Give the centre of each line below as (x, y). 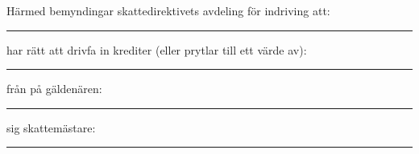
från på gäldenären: (54, 89)
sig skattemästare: (51, 127)
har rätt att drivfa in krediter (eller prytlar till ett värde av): (157, 49)
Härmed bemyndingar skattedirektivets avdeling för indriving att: (168, 10)
